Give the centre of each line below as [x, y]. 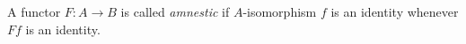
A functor [34, 11]
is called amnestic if [175, 11]
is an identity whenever [395, 11]
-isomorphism [280, 11]
